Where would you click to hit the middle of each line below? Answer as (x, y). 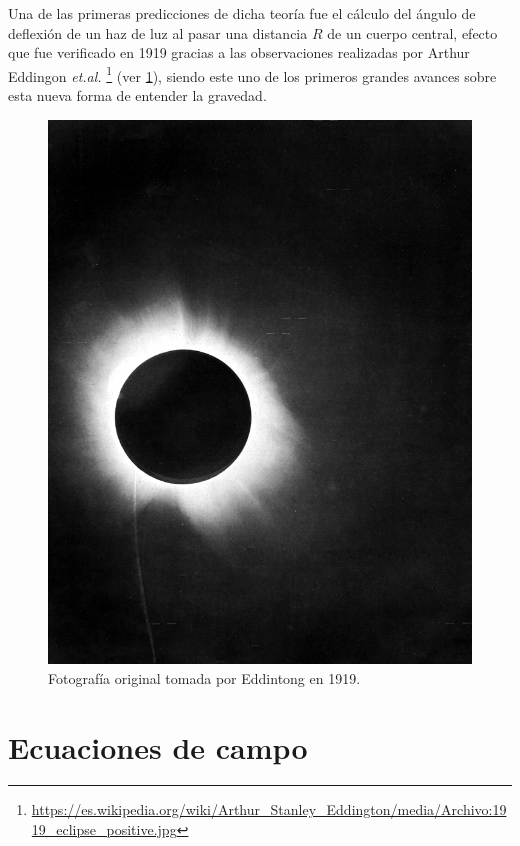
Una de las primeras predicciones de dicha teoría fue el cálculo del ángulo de (242, 13)
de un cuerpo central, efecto (412, 32)
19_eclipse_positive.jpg (104, 829)
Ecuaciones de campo (158, 746)
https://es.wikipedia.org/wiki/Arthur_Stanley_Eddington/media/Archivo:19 (269, 809)
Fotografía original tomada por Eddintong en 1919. (204, 677)
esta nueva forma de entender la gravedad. (137, 95)
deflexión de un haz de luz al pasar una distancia (158, 32)
